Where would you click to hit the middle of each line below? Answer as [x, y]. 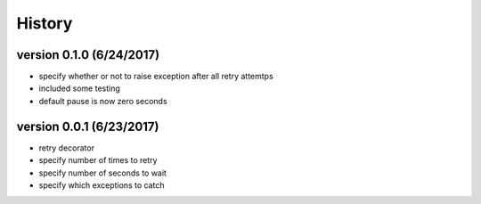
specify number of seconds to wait [102, 173]
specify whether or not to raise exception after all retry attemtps [156, 77]
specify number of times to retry [98, 160]
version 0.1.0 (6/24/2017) [88, 55]
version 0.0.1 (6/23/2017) [88, 126]
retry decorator [67, 148]
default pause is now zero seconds [103, 101]
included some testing [79, 88]
